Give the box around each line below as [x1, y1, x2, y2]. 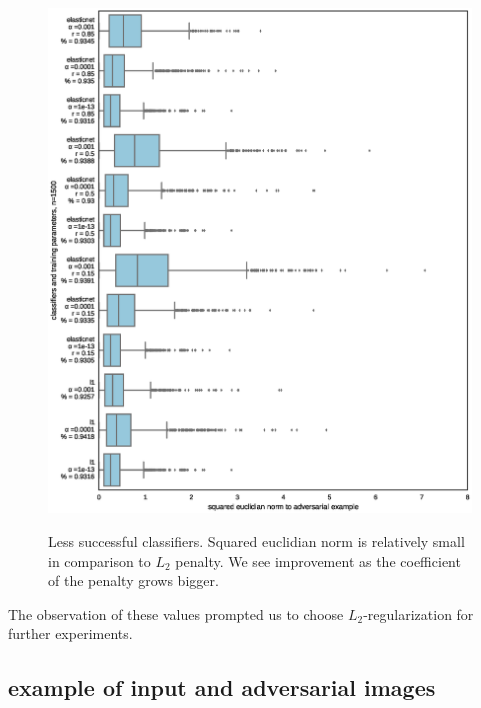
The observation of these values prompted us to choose [8, 603, 344, 624]
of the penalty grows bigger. [48, 570, 219, 591]
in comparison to [48, 550, 151, 571]
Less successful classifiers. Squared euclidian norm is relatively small [48, 531, 465, 552]
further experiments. [8, 623, 133, 644]
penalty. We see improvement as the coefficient [175, 550, 461, 571]
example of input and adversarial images [8, 672, 436, 703]
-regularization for [363, 603, 474, 624]
